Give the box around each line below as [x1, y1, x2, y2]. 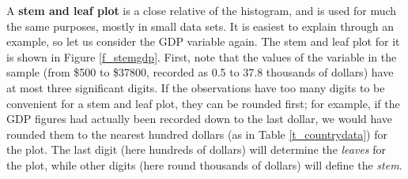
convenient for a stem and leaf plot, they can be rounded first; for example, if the [6, 95, 400, 111]
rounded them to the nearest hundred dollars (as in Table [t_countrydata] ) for [6, 125, 387, 142]
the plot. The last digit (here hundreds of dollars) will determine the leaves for [6, 141, 387, 158]
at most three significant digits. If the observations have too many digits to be [6, 79, 385, 95]
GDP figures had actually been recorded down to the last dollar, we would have [6, 110, 393, 127]
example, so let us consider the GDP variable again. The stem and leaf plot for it [6, 33, 400, 50]
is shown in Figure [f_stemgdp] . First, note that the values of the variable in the [6, 48, 397, 65]
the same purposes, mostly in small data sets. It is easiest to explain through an [6, 17, 395, 34]
